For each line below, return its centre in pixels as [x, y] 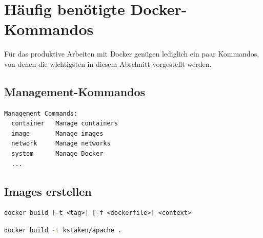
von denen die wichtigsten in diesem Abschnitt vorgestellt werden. [108, 63]
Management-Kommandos [75, 91]
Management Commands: [41, 113]
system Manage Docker [57, 154]
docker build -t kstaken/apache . [63, 231]
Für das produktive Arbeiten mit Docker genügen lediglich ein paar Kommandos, [132, 54]
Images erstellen [48, 191]
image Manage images [57, 133]
